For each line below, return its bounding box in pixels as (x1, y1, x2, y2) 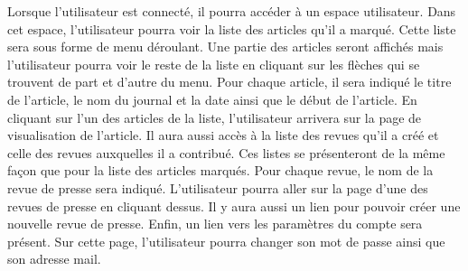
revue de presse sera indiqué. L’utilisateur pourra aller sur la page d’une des (7, 178, 428, 197)
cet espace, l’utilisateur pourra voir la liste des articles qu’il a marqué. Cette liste (7, 19, 456, 38)
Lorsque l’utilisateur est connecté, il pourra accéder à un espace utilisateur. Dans (7, 2, 456, 20)
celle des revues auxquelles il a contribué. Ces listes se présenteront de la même (7, 143, 445, 162)
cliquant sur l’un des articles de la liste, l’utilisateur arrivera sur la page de (7, 107, 422, 126)
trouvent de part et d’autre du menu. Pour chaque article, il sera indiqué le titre (7, 72, 452, 91)
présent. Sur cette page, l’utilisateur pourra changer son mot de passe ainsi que (7, 231, 445, 250)
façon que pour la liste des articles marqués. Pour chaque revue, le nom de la (7, 161, 434, 180)
